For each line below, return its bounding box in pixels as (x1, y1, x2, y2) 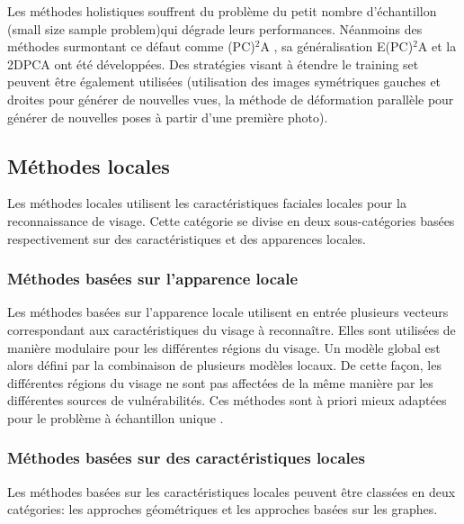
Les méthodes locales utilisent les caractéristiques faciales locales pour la (7, 194, 406, 212)
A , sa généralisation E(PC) (260, 37, 414, 56)
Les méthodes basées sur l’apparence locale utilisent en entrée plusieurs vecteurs (7, 303, 449, 321)
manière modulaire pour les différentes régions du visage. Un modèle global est (7, 338, 441, 357)
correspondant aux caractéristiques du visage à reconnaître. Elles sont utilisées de (7, 320, 456, 339)
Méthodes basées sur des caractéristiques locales (7, 447, 365, 469)
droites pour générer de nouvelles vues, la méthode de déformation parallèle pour (7, 89, 454, 108)
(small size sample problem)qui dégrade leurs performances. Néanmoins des (7, 19, 423, 38)
